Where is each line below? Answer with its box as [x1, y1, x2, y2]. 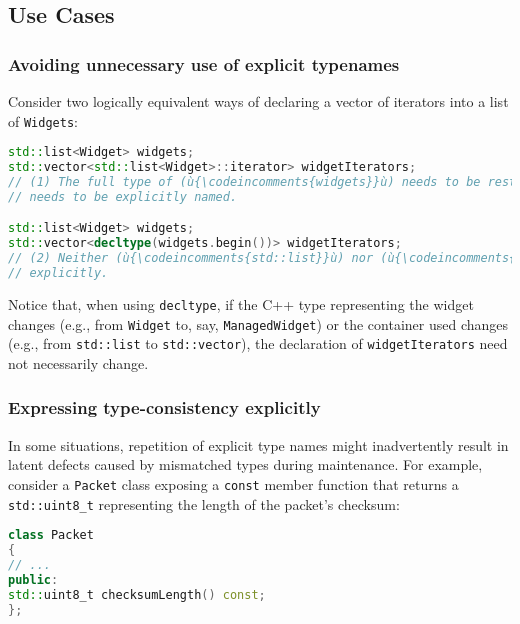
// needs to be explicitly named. [8, 189, 238, 204]
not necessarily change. [8, 352, 149, 373]
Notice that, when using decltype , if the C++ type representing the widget [8, 293, 474, 314]
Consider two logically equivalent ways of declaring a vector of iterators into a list [8, 91, 509, 111]
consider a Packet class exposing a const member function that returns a [8, 473, 459, 494]
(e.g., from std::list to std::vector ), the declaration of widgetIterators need [8, 333, 508, 354]
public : [8, 572, 59, 587]
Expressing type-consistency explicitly [8, 395, 321, 420]
